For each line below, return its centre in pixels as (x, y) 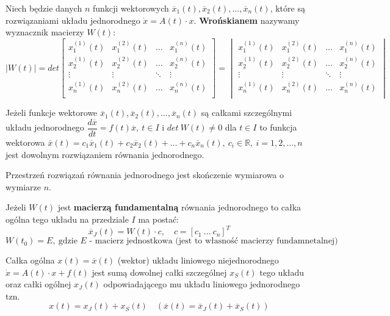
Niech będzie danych (44, 8)
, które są (287, 8)
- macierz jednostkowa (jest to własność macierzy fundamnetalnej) (214, 241)
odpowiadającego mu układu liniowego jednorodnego (202, 284)
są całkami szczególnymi (247, 113)
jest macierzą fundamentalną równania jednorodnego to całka (179, 207)
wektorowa (25, 142)
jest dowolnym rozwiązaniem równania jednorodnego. (105, 154)
